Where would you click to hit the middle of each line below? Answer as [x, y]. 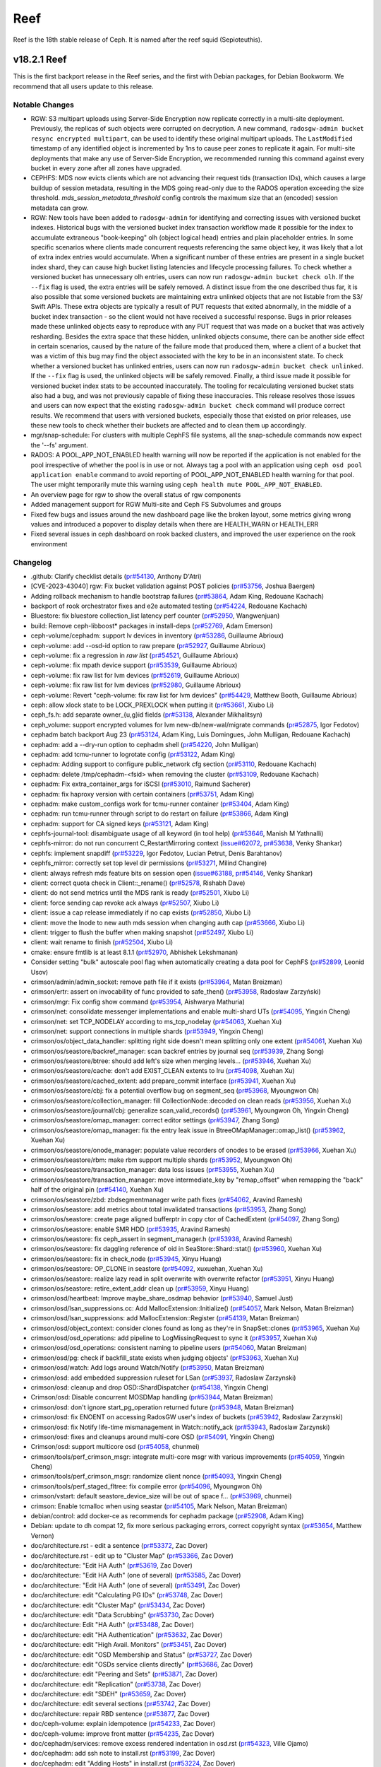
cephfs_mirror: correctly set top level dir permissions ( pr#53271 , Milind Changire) [149, 863]
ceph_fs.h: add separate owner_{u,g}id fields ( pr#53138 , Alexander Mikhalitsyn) [146, 715]
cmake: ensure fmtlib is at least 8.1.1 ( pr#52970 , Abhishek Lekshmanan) [134, 952]
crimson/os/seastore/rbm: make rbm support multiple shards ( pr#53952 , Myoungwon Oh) [162, 1160]
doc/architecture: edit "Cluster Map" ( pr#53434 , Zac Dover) [118, 1605]
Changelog [32, 562]
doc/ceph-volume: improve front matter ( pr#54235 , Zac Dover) [122, 1733]
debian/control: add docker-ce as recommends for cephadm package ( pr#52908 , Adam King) [167, 1516]
